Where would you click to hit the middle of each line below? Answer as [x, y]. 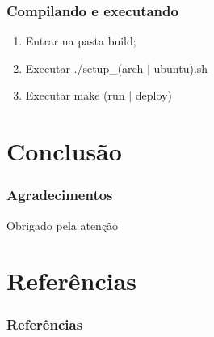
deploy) [153, 95]
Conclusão [64, 151]
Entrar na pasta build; [81, 41]
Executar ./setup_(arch [84, 68]
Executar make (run [75, 95]
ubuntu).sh [181, 68]
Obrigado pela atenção [63, 225]
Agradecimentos [60, 195]
